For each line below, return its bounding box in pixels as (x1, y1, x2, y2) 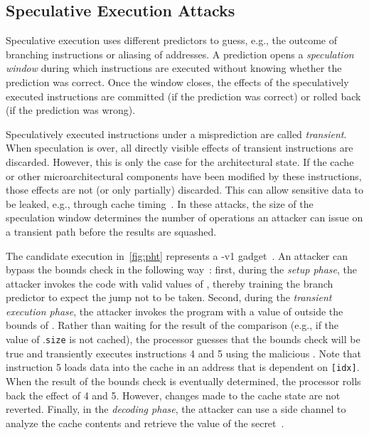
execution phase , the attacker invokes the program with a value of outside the (6, 303, 343, 318)
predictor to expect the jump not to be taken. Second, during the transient (6, 290, 332, 305)
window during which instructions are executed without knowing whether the (6, 61, 342, 75)
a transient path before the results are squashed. (6, 224, 217, 239)
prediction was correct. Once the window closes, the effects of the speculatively (6, 74, 349, 89)
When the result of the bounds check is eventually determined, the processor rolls (6, 373, 361, 388)
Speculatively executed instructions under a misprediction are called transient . (6, 126, 347, 141)
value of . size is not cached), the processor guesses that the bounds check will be (6, 332, 360, 347)
